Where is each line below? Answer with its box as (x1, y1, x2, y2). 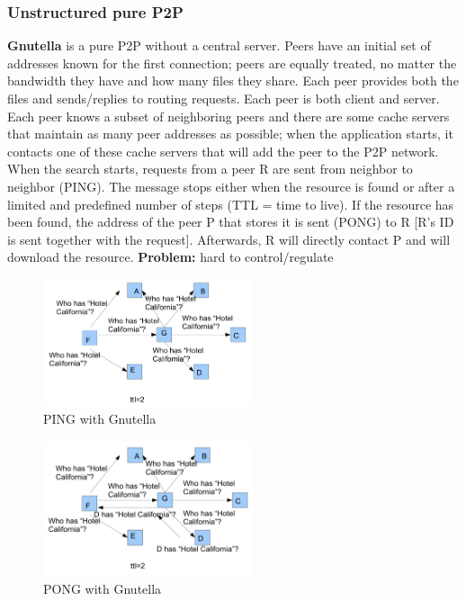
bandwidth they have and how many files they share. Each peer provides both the (7, 71, 459, 90)
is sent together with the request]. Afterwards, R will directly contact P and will (7, 229, 451, 248)
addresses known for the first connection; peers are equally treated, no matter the (7, 53, 457, 72)
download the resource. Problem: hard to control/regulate (7, 247, 334, 266)
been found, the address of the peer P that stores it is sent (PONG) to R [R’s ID (7, 212, 454, 231)
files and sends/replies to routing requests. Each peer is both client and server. (7, 89, 440, 107)
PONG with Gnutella (43, 579, 162, 597)
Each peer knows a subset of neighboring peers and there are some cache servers (7, 106, 450, 125)
